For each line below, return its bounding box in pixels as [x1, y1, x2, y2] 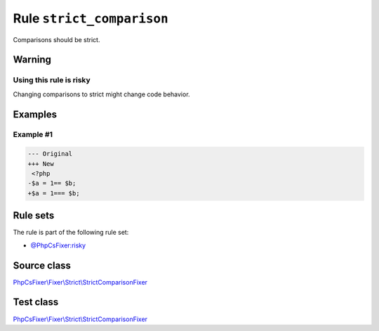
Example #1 [13, 130, 53, 140]
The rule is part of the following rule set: [13, 228, 129, 237]
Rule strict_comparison [13, 11, 168, 26]
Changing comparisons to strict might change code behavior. [13, 90, 190, 98]
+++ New [27, 160, 54, 168]
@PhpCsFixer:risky [30, 241, 86, 249]
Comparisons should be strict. [13, 35, 100, 44]
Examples [13, 108, 58, 120]
